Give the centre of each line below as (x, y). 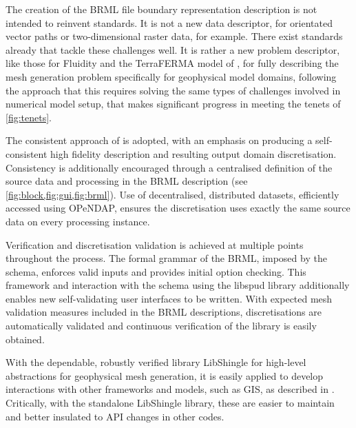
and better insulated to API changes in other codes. (115, 416)
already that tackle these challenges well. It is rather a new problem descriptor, (173, 49)
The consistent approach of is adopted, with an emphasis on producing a (159, 140)
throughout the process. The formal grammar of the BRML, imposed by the (166, 258)
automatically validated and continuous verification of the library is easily (161, 326)
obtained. (25, 339)
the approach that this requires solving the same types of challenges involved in (173, 90)
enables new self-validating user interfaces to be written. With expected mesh (169, 298)
